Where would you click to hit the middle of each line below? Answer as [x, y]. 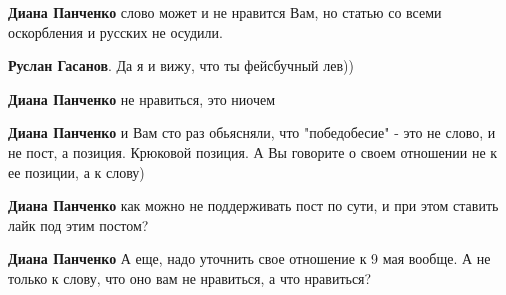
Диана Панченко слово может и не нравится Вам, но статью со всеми [225, 12]
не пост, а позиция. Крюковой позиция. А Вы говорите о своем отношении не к [253, 151]
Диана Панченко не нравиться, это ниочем [142, 98]
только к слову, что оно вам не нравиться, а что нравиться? [190, 277]
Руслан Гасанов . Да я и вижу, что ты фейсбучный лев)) [181, 65]
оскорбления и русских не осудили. [115, 31]
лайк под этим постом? [78, 224]
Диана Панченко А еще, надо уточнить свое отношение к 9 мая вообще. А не [249, 258]
